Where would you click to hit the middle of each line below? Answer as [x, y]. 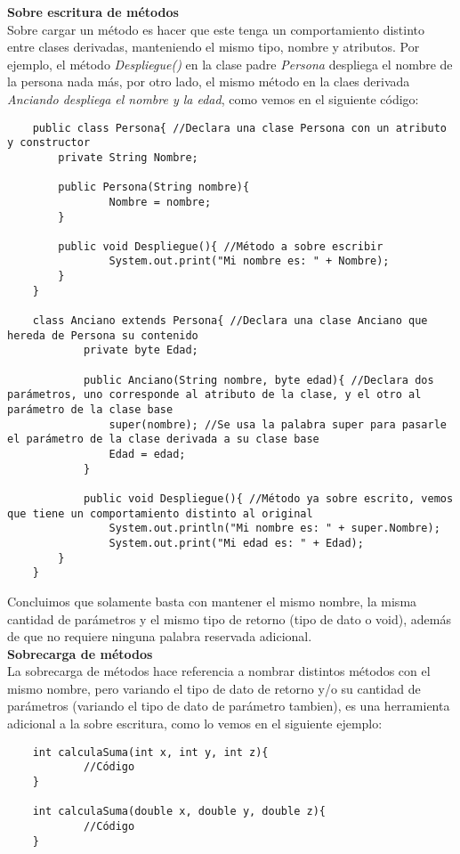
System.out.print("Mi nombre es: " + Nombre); [249, 261]
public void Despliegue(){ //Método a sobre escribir [221, 246]
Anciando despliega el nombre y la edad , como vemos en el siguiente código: [213, 98]
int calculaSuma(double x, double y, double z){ [179, 812]
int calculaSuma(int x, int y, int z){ [150, 752]
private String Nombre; [128, 157]
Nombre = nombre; [160, 202]
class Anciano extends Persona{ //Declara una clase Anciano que [230, 321]
